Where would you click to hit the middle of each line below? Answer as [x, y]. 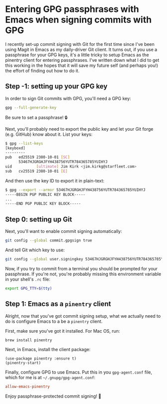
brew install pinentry [29, 340]
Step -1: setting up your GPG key [56, 87]
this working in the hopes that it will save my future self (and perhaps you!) [82, 65]
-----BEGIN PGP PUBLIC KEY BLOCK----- [45, 195]
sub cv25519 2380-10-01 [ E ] [37, 171]
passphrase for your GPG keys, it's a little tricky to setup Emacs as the [77, 55]
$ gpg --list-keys [24, 143]
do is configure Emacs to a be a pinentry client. [54, 321]
